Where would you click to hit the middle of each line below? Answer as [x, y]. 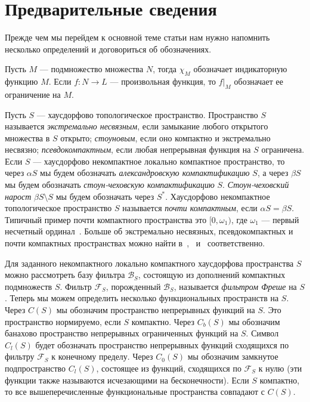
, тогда [165, 69]
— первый [280, 219]
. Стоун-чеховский [256, 185]
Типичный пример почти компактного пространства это [106, 219]
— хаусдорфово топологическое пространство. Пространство [147, 114]
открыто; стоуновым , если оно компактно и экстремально [165, 137]
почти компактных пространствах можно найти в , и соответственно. [135, 243]
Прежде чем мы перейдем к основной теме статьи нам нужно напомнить [137, 37]
